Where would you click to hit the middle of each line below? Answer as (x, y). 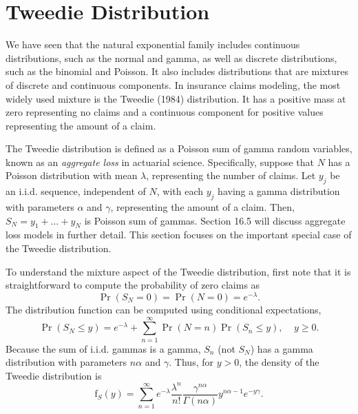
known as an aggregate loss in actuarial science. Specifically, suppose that (160, 162)
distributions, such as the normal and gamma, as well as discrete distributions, (171, 58)
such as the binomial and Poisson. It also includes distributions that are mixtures (177, 71)
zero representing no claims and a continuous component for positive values (165, 112)
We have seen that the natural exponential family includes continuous (153, 44)
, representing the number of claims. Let (231, 175)
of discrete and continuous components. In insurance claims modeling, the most (173, 84)
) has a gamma (282, 348)
